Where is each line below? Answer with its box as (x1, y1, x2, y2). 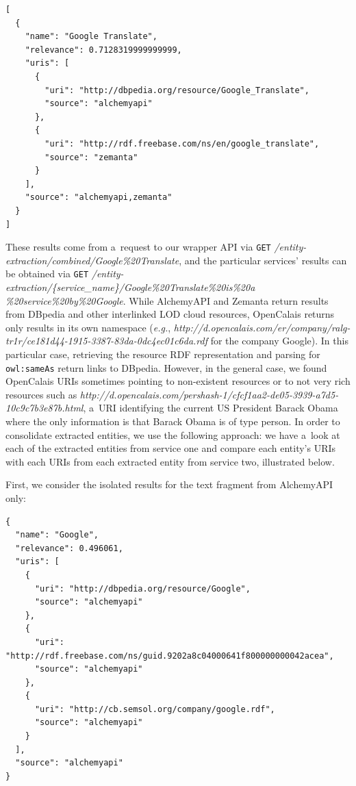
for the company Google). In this (210, 333, 348, 348)
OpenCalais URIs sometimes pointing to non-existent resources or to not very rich (5, 374, 351, 388)
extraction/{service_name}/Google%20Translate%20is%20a (5, 280, 255, 294)
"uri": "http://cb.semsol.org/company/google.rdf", (34, 704, 275, 714)
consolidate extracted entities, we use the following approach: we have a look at (5, 427, 340, 442)
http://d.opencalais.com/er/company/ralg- (173, 320, 351, 334)
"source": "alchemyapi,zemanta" (25, 192, 173, 203)
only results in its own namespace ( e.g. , (5, 320, 171, 334)
